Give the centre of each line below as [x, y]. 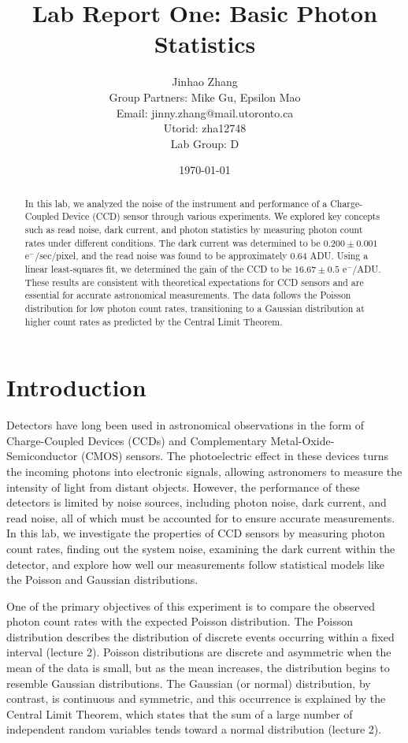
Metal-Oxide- [302, 440]
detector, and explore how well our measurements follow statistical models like [195, 564]
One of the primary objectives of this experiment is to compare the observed [191, 606]
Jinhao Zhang [205, 82]
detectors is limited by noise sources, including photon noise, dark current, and [197, 502]
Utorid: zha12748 [205, 128]
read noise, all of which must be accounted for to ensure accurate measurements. [201, 517]
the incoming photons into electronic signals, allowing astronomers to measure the [204, 471]
